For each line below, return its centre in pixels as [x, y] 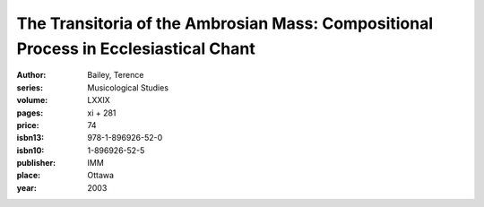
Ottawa [101, 176]
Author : [31, 75]
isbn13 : [30, 138]
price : [28, 125]
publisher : [36, 163]
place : [29, 176]
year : [27, 187]
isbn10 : [30, 150]
